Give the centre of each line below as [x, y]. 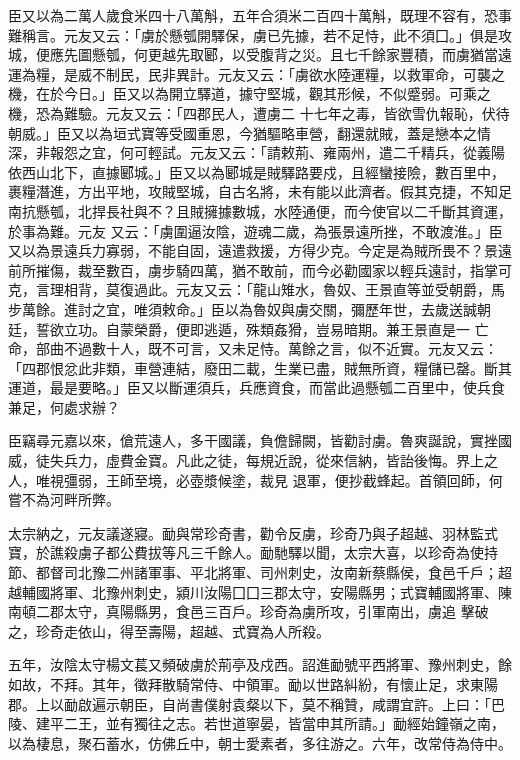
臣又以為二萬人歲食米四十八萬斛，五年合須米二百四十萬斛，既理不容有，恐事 [260, 15]
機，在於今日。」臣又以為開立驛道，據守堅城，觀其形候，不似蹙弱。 [228, 93]
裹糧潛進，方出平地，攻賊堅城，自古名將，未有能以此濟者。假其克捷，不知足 [260, 191]
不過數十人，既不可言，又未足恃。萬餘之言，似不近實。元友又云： [280, 348]
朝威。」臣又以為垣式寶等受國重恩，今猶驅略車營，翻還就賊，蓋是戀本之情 [249, 132]
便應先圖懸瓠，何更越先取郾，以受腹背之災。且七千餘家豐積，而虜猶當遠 [273, 54]
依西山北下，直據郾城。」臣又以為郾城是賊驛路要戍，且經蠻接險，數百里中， [256, 171]
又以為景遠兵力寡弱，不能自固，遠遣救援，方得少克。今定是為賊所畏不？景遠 [260, 250]
